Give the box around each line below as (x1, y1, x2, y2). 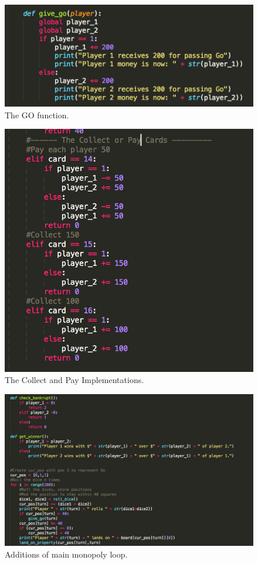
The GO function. (5, 108, 69, 121)
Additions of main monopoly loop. (5, 548, 128, 560)
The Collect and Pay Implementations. (5, 374, 144, 386)
